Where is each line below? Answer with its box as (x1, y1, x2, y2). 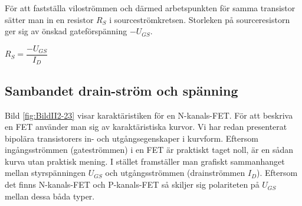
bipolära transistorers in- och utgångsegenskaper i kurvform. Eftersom (5, 132, 258, 144)
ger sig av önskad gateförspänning (5, 25, 127, 37)
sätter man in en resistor (5, 13, 94, 25)
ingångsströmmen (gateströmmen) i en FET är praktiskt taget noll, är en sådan (5, 143, 294, 156)
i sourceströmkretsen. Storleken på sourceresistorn (109, 13, 290, 25)
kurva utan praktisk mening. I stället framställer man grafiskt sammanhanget (5, 155, 285, 167)
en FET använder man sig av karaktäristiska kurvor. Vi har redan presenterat (5, 120, 287, 133)
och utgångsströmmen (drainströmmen (105, 166, 245, 179)
